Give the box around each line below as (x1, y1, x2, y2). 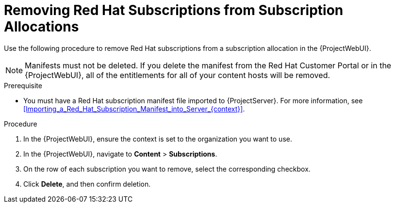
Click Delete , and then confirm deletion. (23, 179, 151, 188)
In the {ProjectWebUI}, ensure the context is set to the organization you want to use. (23, 134, 292, 143)
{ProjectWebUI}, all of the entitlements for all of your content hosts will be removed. (25, 70, 330, 80)
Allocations (4, 18, 79, 35)
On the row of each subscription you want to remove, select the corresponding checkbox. (23, 164, 311, 173)
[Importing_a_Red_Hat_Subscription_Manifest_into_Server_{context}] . (23, 104, 245, 113)
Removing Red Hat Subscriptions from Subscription (4, 2, 344, 18)
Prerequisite (4, 81, 42, 90)
